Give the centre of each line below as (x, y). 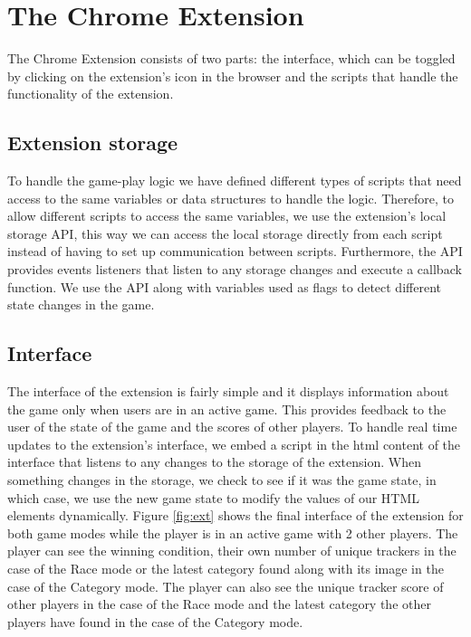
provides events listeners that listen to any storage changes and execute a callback (235, 269)
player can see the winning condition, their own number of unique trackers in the (232, 551)
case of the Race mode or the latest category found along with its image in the (226, 568)
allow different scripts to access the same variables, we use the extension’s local (227, 216)
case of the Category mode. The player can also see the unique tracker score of (226, 586)
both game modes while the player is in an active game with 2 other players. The (233, 532)
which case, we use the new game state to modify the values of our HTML (214, 497)
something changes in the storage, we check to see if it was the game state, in (222, 480)
